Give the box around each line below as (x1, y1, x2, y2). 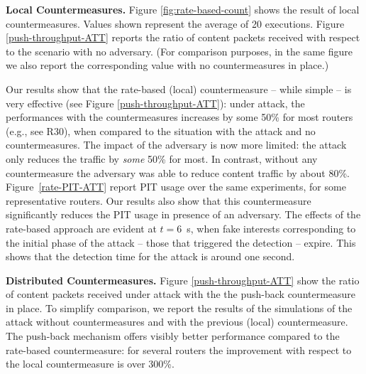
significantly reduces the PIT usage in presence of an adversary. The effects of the (6, 207, 361, 222)
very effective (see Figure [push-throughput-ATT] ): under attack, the (6, 95, 305, 110)
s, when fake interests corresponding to (187, 220, 356, 235)
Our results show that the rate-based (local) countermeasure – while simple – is (6, 81, 352, 96)
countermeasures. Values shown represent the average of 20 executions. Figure (6, 16, 345, 31)
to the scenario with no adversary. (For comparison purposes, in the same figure (6, 43, 353, 58)
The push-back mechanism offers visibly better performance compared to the (6, 328, 340, 343)
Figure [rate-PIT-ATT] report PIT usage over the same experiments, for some (6, 179, 346, 194)
